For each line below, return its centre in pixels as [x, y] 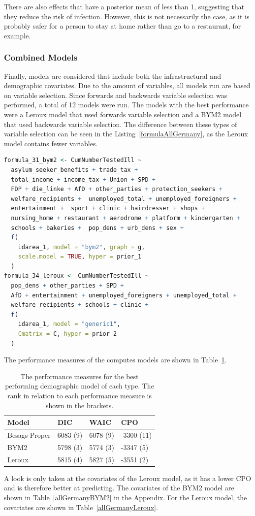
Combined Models [41, 57]
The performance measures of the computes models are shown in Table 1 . [115, 360]
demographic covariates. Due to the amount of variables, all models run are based [127, 85]
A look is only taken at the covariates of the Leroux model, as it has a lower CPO [128, 478]
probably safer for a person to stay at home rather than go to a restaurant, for [123, 26]
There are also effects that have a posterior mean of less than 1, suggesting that [124, 6]
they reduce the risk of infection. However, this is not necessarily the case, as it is [127, 16]
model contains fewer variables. [51, 143]
